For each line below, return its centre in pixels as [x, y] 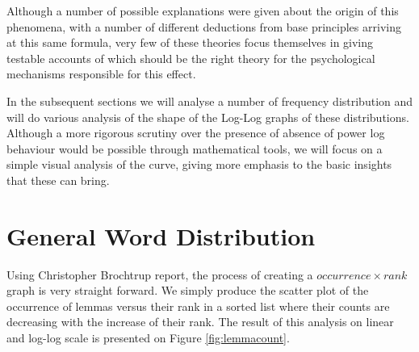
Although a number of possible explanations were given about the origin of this [203, 10]
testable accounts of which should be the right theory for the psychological [191, 58]
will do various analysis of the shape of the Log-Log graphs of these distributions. [208, 117]
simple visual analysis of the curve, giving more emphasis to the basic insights [199, 164]
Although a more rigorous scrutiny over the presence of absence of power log [196, 133]
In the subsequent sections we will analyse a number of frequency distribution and [210, 101]
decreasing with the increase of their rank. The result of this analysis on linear [200, 322]
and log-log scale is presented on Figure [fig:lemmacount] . [148, 338]
